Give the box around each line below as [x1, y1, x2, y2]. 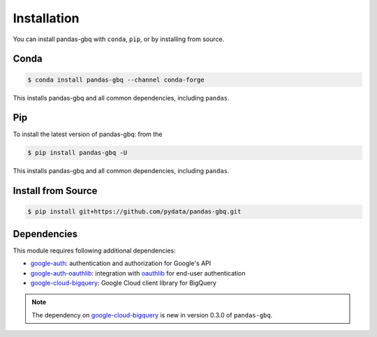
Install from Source [13, 185, 98, 197]
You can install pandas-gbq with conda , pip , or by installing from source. [13, 35, 225, 43]
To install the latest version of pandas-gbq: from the [13, 130, 163, 139]
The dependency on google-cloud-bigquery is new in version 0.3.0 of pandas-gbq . [31, 310, 273, 319]
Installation [13, 10, 80, 26]
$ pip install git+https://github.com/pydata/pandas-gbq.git [27, 208, 242, 216]
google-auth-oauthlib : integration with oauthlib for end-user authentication [30, 269, 246, 277]
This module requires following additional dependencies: [13, 246, 176, 255]
